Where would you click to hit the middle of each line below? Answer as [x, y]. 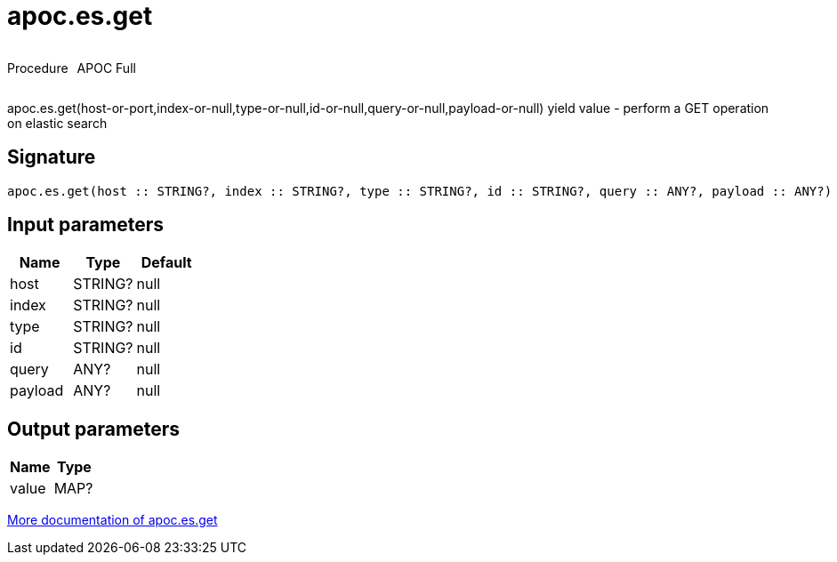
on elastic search [57, 123]
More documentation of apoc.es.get [113, 520]
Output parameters [93, 429]
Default [166, 263]
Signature [52, 157]
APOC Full [106, 68]
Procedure [38, 68]
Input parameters [86, 225]
